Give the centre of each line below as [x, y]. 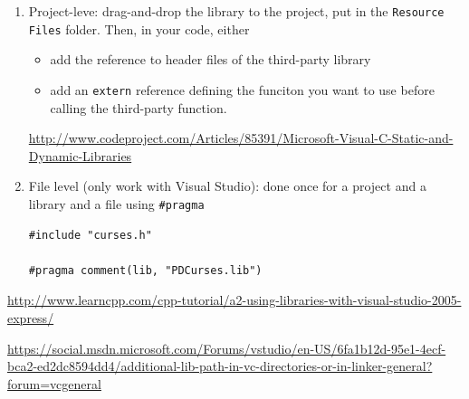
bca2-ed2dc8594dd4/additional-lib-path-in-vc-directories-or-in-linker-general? [220, 366]
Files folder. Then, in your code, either [139, 28]
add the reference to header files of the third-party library [211, 59]
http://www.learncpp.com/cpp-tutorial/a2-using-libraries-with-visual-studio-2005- [234, 300]
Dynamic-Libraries [80, 155]
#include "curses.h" [90, 235]
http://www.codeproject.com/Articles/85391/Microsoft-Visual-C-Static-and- [241, 138]
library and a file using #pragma [116, 203]
